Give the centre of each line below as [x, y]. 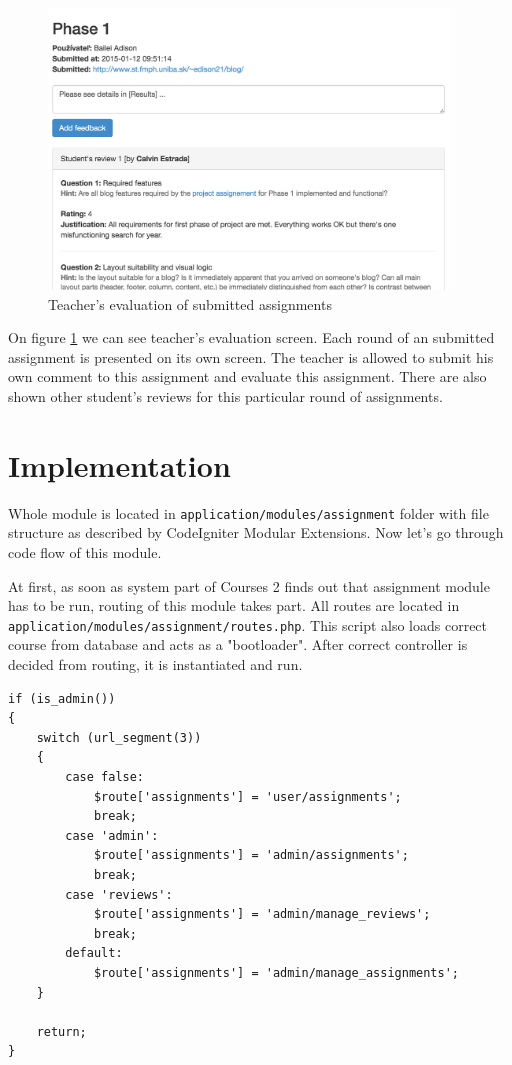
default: [94, 953]
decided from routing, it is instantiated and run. [155, 664]
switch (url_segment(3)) [119, 737]
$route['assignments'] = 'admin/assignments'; [251, 855]
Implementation [119, 464]
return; [61, 1031]
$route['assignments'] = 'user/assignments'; [247, 796]
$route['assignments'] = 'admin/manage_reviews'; [262, 914]
